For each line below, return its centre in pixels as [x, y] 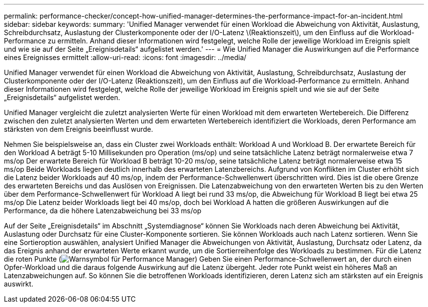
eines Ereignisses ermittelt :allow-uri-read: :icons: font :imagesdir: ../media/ [125, 57]
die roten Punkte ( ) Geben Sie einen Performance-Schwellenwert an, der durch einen [208, 259]
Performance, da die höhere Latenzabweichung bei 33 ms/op [103, 211]
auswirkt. [19, 284]
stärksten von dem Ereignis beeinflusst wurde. [79, 129]
